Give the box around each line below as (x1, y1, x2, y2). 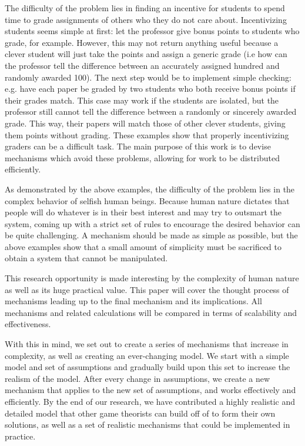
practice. (5, 430, 36, 442)
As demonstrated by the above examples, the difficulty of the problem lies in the (5, 182, 295, 195)
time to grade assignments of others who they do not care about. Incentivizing (5, 13, 287, 25)
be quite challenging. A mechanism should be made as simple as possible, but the (5, 229, 298, 241)
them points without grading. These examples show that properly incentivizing (5, 128, 289, 141)
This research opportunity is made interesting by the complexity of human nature (5, 272, 299, 284)
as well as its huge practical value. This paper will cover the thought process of (5, 283, 289, 295)
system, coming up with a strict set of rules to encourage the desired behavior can (5, 217, 300, 229)
